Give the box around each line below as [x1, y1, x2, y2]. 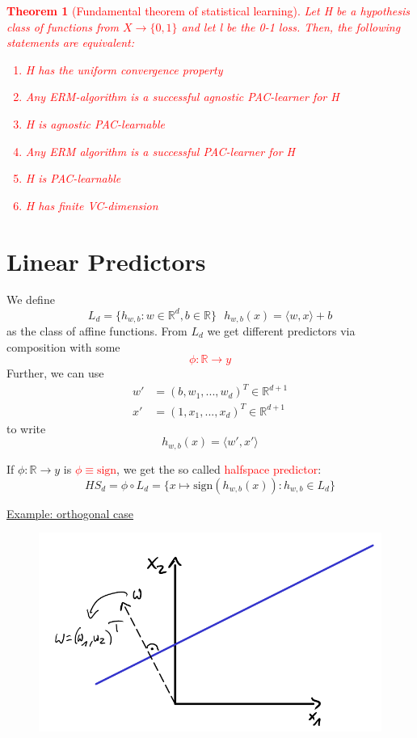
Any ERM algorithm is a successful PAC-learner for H [25, 142, 295, 159]
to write [6, 420, 46, 436]
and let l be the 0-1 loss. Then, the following [181, 18, 401, 35]
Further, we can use [6, 365, 104, 382]
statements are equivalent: [6, 34, 134, 51]
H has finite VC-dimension [25, 196, 158, 213]
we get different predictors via [207, 323, 356, 339]
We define [6, 291, 55, 308]
